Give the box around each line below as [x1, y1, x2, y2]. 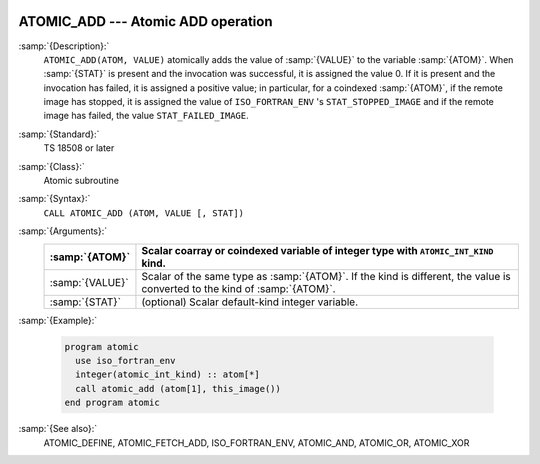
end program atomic [64, 397, 160, 409]
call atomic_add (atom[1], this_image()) [75, 383, 282, 394]
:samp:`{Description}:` [18, 40, 110, 52]
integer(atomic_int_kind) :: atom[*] [75, 369, 260, 380]
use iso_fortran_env [75, 355, 176, 366]
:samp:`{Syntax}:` [18, 193, 91, 205]
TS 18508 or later [43, 142, 115, 154]
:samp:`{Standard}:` [18, 128, 100, 140]
